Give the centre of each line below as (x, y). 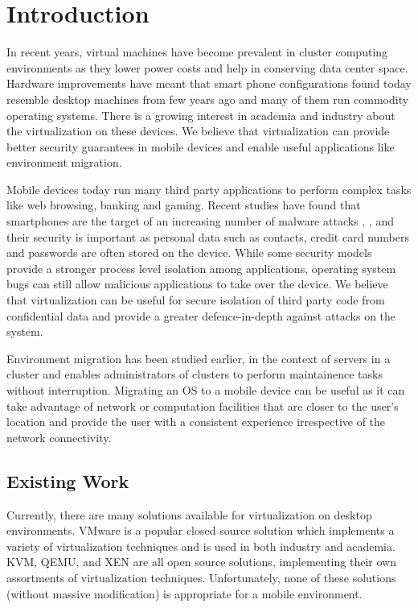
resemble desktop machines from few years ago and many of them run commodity (208, 99)
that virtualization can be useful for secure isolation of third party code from (196, 300)
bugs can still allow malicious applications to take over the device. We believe (197, 284)
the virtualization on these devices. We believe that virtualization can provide (198, 131)
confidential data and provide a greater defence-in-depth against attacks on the (201, 315)
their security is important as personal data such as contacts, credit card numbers (208, 236)
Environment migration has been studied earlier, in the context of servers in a (199, 358)
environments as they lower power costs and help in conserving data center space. (207, 67)
